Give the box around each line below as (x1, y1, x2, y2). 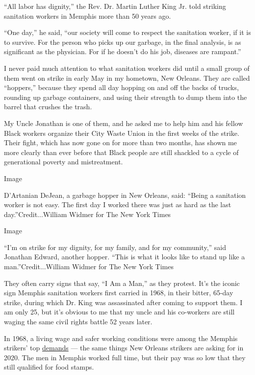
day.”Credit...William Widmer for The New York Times (4, 209, 171, 219)
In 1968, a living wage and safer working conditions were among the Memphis (4, 333, 238, 343)
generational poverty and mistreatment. (4, 156, 123, 167)
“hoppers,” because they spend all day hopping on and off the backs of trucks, (4, 82, 239, 93)
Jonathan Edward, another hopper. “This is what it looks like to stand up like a (4, 251, 245, 262)
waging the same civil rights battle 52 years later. (4, 316, 153, 327)
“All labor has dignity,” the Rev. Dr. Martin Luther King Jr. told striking (4, 1, 226, 11)
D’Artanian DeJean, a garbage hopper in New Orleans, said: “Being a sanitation (4, 189, 246, 200)
